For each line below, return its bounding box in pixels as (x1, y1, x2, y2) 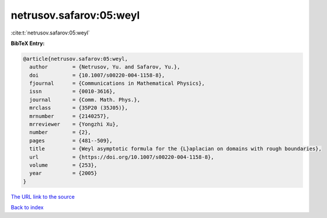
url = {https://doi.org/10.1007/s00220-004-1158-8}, (29, 154, 214, 160)
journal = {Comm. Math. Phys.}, (29, 96, 140, 103)
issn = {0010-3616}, (29, 88, 116, 95)
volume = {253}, (29, 162, 98, 168)
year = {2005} (29, 170, 98, 177)
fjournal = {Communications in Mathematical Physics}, (29, 80, 205, 87)
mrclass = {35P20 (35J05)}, (29, 105, 128, 111)
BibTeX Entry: (11, 40, 45, 47)
